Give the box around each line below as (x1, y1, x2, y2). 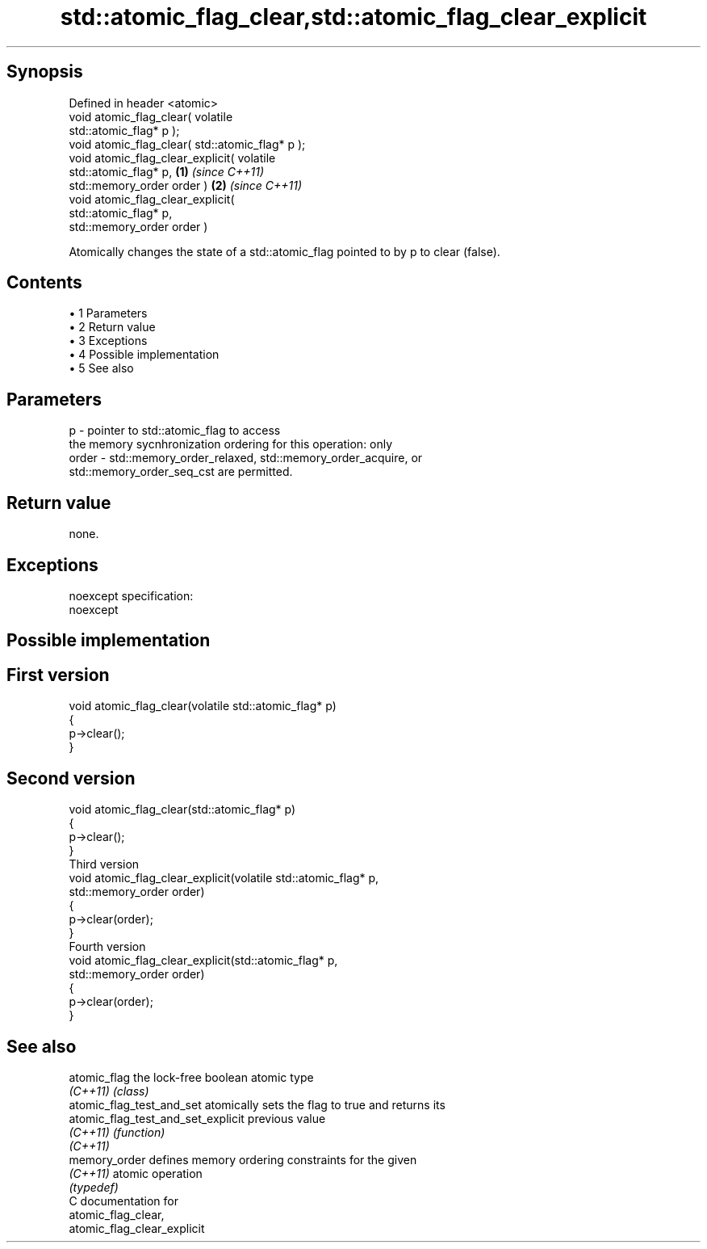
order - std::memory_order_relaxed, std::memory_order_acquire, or (69, 451, 423, 465)
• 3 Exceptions (69, 334, 148, 348)
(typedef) (69, 1180, 119, 1194)
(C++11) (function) (69, 1125, 165, 1139)
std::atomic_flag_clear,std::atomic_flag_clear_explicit (60, 3, 647, 31)
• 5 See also (69, 361, 134, 376)
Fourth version (69, 940, 146, 954)
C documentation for (69, 1193, 179, 1208)
